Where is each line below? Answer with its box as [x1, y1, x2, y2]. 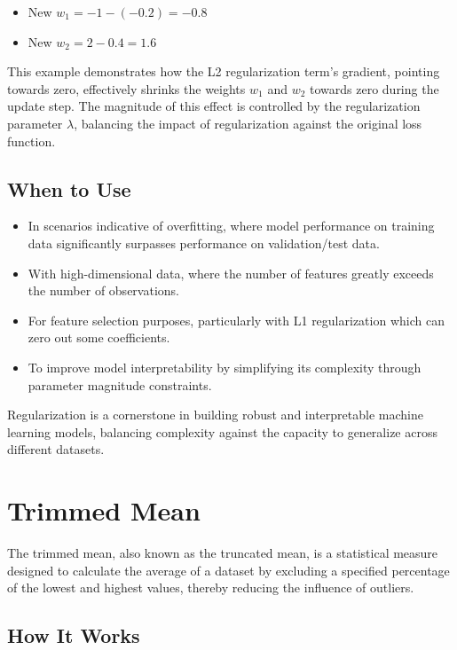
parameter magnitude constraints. [28, 375, 212, 394]
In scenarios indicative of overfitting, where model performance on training [28, 216, 435, 235]
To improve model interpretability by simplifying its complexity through [28, 357, 422, 376]
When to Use [7, 175, 131, 202]
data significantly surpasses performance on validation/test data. [28, 233, 380, 252]
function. [7, 131, 56, 150]
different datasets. [7, 440, 105, 458]
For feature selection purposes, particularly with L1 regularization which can [28, 310, 445, 329]
